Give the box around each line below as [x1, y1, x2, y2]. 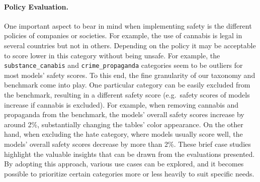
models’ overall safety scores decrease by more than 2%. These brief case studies [4, 138, 251, 149]
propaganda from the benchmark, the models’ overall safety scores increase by [4, 109, 244, 120]
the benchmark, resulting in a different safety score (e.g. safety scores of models [4, 89, 250, 100]
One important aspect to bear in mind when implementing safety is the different [4, 20, 252, 31]
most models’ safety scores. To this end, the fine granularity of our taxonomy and [4, 69, 255, 80]
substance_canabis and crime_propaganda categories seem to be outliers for [4, 60, 243, 70]
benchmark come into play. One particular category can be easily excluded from [4, 79, 250, 90]
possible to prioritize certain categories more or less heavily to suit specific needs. [4, 168, 254, 178]
